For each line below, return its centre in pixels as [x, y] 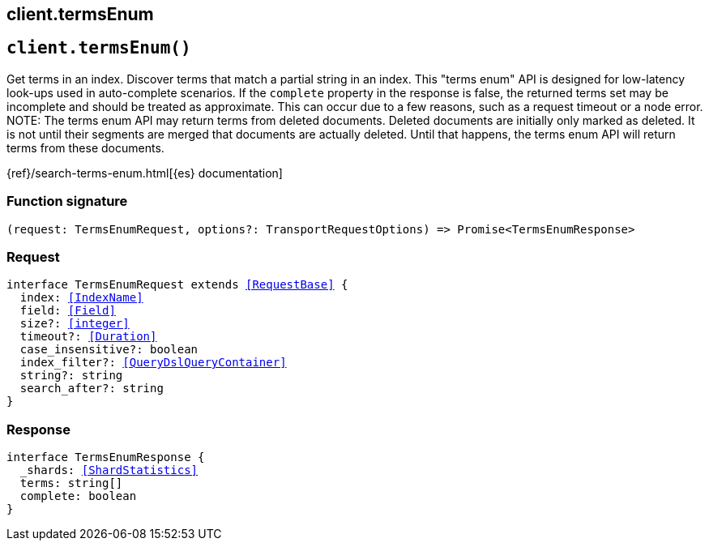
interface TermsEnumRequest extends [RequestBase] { [177, 285]
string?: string [71, 376]
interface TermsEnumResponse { [106, 457]
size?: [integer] [75, 324]
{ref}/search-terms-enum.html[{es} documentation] [145, 173]
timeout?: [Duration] [88, 337]
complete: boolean [78, 496]
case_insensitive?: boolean [109, 350]
